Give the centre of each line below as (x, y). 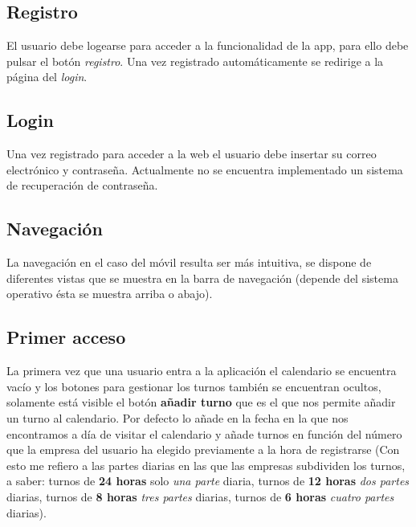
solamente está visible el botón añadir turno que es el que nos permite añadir (201, 402)
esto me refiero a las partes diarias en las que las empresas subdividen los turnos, (206, 465)
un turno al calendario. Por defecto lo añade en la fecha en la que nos (177, 417)
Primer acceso (66, 337)
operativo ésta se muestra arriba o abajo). (110, 294)
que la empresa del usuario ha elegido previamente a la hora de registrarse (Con (203, 449)
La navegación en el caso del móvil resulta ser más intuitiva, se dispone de (189, 262)
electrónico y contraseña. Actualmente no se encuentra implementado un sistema (205, 169)
